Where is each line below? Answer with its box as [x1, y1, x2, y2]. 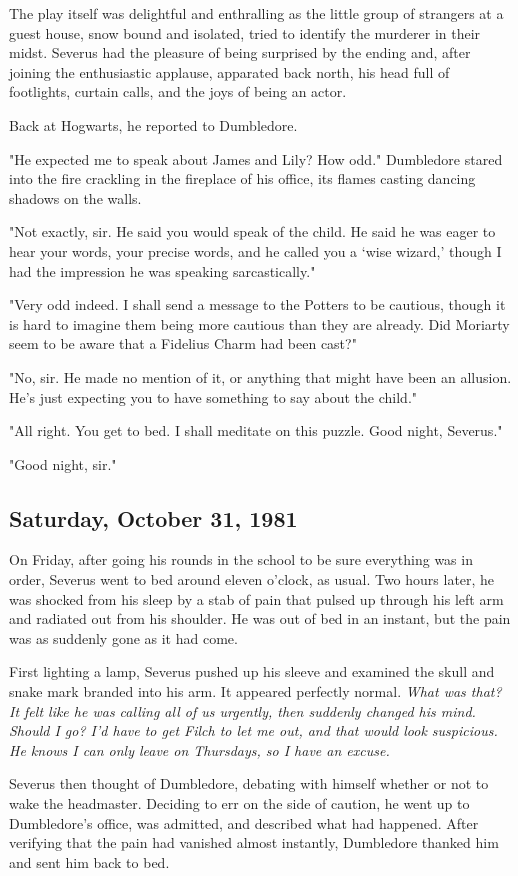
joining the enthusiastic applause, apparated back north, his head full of [9, 61, 450, 82]
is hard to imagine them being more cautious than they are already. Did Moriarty [9, 313, 510, 334]
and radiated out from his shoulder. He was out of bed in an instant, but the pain [9, 608, 511, 629]
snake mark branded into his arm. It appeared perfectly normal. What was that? [9, 681, 502, 702]
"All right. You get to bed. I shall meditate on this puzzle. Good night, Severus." [9, 420, 503, 441]
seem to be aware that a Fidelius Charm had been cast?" [9, 333, 357, 354]
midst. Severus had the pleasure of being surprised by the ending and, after [9, 42, 471, 63]
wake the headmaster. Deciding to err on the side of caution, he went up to [9, 793, 470, 814]
